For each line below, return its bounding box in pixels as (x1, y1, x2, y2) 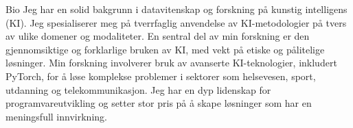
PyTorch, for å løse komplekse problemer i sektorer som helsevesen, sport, (5, 68, 316, 83)
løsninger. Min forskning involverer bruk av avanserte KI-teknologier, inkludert (5, 55, 337, 70)
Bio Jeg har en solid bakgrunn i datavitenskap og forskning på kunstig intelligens (5, 2, 348, 16)
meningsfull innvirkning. (5, 109, 107, 123)
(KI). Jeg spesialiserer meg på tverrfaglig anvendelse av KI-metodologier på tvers (5, 15, 347, 29)
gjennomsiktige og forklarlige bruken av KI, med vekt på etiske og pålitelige (5, 42, 325, 56)
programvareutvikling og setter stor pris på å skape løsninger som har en (5, 96, 312, 110)
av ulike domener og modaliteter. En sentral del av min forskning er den (5, 29, 310, 43)
